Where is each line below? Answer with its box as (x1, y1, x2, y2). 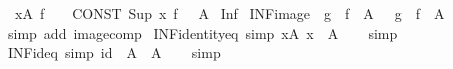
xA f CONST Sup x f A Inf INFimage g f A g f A (14, 3, 445, 23)
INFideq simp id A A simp (7, 42, 221, 63)
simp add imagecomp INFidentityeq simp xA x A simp (7, 22, 398, 43)
